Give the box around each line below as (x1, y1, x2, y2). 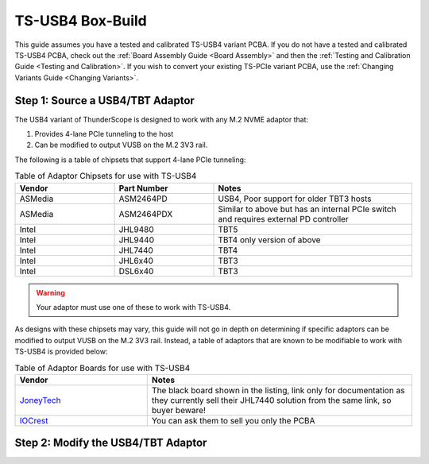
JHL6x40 (118, 255, 154, 266)
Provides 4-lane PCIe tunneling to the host (34, 130, 174, 139)
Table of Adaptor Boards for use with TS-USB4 (14, 362, 191, 373)
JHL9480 (118, 223, 154, 234)
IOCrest (19, 415, 48, 426)
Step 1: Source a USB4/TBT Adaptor (14, 94, 195, 107)
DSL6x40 (118, 265, 154, 276)
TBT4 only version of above (218, 234, 321, 246)
